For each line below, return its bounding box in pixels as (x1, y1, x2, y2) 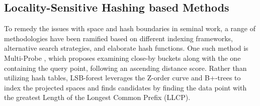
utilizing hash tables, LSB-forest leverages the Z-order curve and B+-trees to (4, 72, 241, 83)
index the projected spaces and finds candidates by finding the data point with (4, 82, 247, 92)
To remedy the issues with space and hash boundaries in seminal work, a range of (4, 23, 256, 34)
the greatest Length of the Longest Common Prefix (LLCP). (4, 92, 191, 102)
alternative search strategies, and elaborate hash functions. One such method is (4, 43, 248, 53)
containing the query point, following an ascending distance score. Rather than (4, 62, 247, 73)
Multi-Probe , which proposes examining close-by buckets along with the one (4, 52, 241, 63)
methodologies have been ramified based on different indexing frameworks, (4, 33, 233, 43)
